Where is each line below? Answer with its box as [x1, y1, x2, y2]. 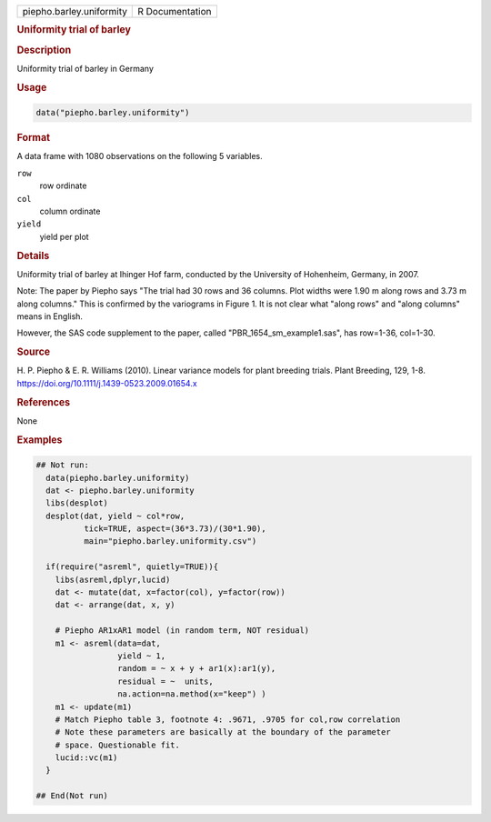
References [16, 396, 71, 408]
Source [16, 346, 51, 358]
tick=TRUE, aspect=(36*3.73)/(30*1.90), [83, 524, 267, 534]
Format [16, 132, 50, 145]
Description [16, 44, 72, 56]
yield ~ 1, [116, 650, 166, 661]
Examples [16, 433, 63, 446]
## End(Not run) [35, 791, 109, 801]
